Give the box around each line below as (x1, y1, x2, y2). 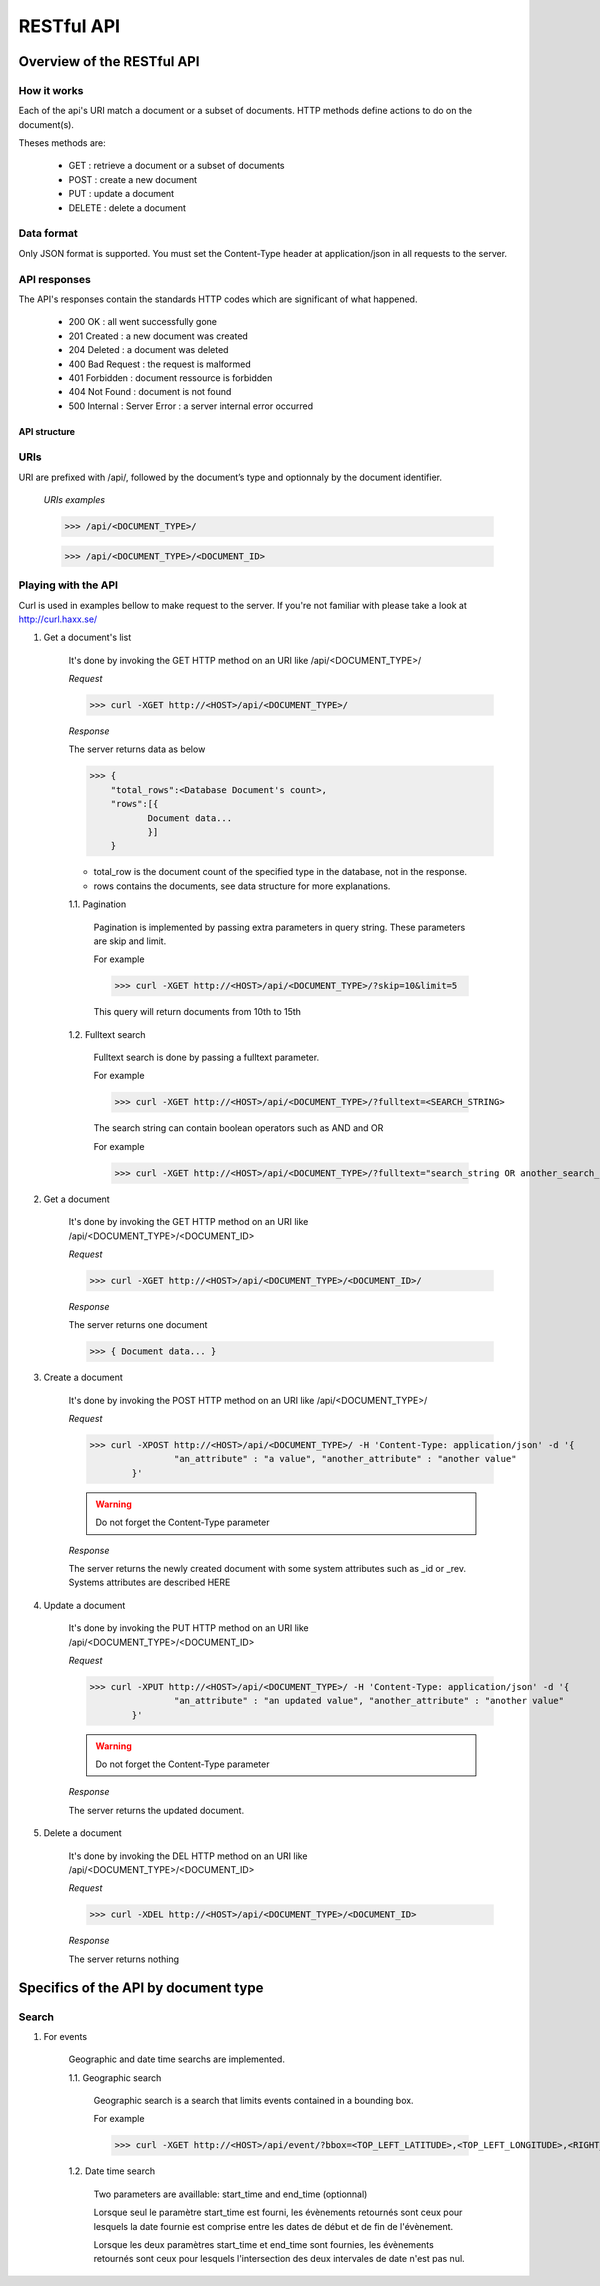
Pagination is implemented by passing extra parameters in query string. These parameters (93, 921, 466, 933)
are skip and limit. (93, 935, 167, 947)
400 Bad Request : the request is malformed (68, 358, 251, 370)
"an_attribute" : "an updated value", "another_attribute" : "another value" (173, 1695, 565, 1707)
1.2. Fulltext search (68, 1028, 146, 1040)
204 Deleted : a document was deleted (68, 344, 229, 356)
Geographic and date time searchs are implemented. (68, 2053, 285, 2065)
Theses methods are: (18, 137, 107, 149)
